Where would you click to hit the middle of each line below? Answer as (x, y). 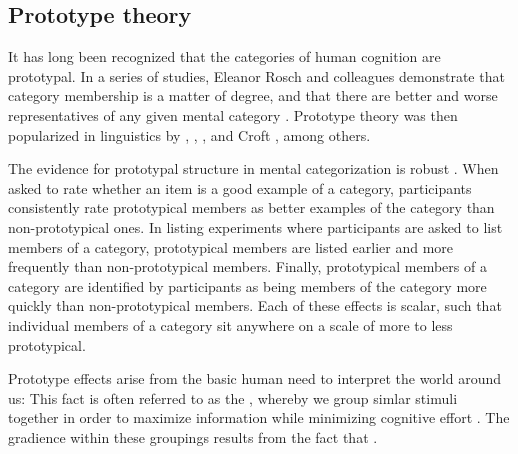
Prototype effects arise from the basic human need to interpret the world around (255, 378)
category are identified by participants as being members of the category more (247, 285)
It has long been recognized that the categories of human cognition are (224, 56)
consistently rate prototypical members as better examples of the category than (251, 207)
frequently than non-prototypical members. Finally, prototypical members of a (247, 266)
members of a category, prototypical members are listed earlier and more (231, 246)
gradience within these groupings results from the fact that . (193, 436)
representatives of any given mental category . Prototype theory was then (233, 114)
